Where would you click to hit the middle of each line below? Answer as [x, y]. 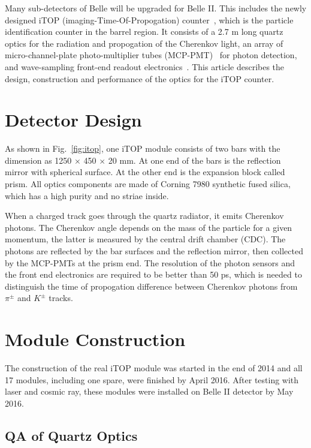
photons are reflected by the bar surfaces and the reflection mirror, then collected [154, 251]
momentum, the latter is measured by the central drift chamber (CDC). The [145, 239]
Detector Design [73, 120]
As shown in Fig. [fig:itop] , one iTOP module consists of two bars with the [143, 148]
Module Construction [95, 339]
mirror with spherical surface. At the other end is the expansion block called [145, 172]
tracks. [61, 298]
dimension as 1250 [38, 160]
